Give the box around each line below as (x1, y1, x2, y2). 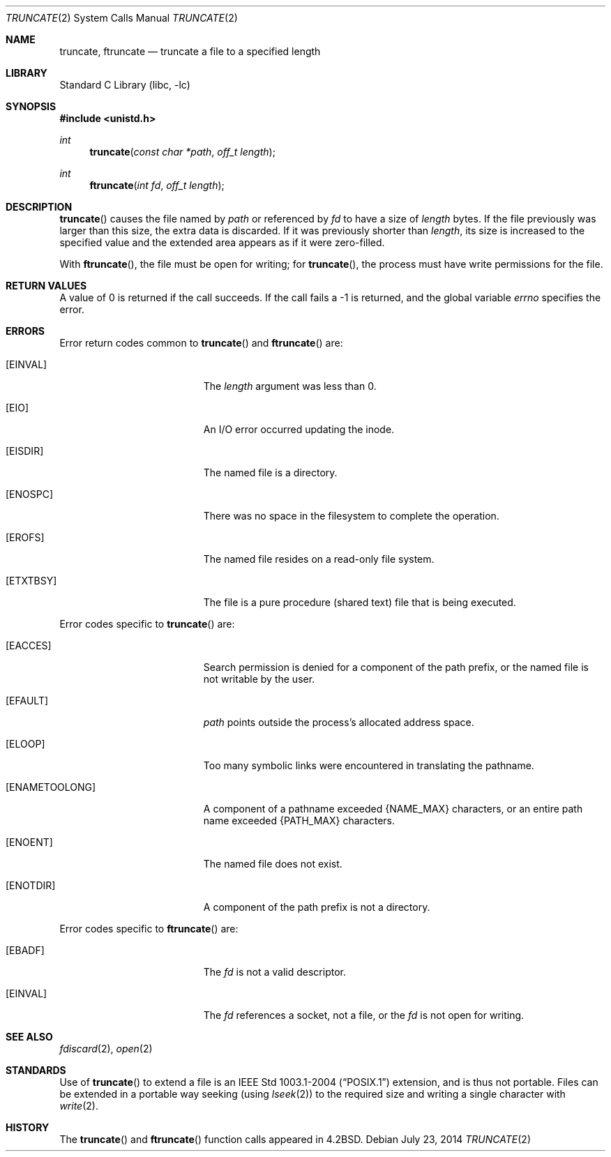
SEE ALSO (6, 1031, 53, 1043)
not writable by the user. (203, 673, 315, 685)
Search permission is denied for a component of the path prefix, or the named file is (203, 661, 589, 673)
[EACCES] (6, 640, 52, 651)
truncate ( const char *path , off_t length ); (89, 146, 276, 158)
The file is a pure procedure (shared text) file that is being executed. (203, 596, 516, 608)
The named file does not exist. (203, 858, 342, 870)
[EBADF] (6, 944, 45, 956)
